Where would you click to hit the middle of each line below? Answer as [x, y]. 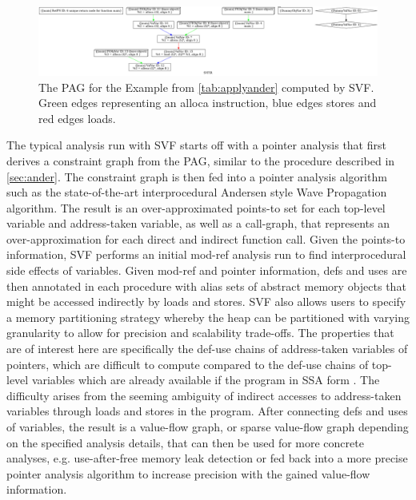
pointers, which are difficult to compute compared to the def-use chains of [188, 364]
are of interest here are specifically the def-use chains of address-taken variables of [207, 349]
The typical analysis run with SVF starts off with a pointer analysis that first [196, 145]
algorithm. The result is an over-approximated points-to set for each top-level [196, 207]
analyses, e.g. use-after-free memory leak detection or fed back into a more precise [207, 458]
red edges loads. [77, 118]
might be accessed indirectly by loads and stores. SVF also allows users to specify [206, 302]
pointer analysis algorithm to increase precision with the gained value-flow [188, 473]
